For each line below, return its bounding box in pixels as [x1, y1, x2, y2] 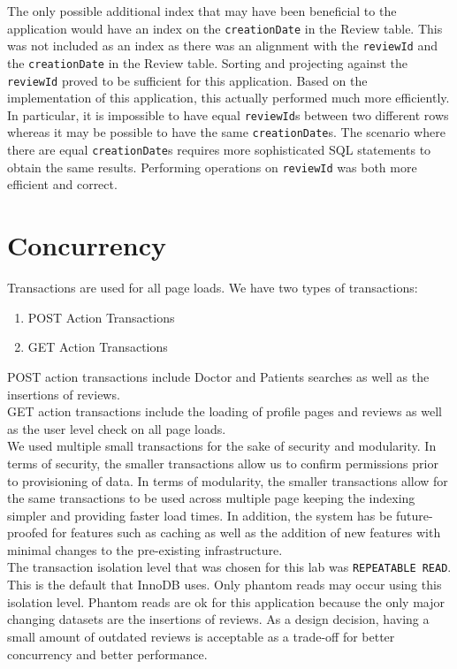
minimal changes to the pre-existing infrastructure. [7, 540, 283, 559]
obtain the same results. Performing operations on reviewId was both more [7, 157, 417, 176]
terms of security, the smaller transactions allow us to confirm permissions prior [7, 453, 438, 472]
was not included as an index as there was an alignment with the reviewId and [7, 36, 438, 55]
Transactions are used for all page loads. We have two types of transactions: [7, 278, 418, 297]
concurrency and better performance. [7, 644, 208, 663]
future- [396, 506, 433, 524]
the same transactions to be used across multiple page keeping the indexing [7, 489, 415, 507]
